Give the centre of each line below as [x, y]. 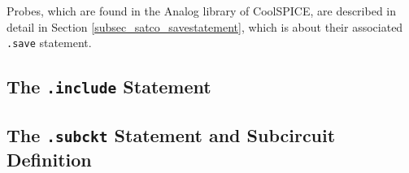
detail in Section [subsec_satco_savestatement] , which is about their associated [205, 26]
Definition [49, 159]
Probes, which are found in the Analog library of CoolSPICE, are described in [202, 11]
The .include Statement [109, 86]
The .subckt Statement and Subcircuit [171, 134]
